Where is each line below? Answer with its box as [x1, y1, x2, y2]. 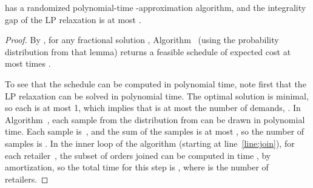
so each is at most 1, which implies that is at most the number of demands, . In [5, 101, 301, 114]
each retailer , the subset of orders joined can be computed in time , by [5, 149, 271, 161]
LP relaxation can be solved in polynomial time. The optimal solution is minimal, [5, 89, 309, 102]
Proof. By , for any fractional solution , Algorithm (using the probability [5, 33, 279, 46]
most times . [5, 57, 51, 70]
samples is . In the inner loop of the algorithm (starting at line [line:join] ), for [5, 136, 295, 149]
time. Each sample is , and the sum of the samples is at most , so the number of [5, 125, 305, 138]
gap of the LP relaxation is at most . [5, 13, 141, 25]
